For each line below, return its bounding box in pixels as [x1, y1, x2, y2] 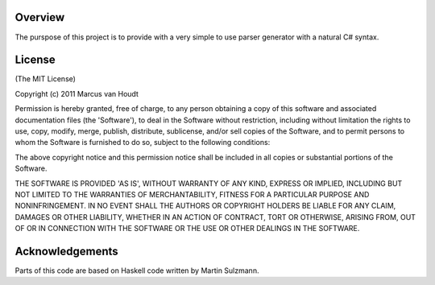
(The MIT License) [14, 74, 77, 84]
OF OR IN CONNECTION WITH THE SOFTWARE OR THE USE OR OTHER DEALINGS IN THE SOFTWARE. [14, 224, 360, 233]
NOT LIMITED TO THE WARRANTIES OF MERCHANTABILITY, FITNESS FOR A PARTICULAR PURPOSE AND [14, 189, 370, 199]
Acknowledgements [14, 244, 118, 258]
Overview [14, 10, 65, 24]
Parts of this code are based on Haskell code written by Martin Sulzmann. [14, 266, 259, 275]
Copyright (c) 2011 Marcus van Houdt [14, 89, 139, 98]
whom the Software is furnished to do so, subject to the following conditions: [14, 138, 271, 147]
